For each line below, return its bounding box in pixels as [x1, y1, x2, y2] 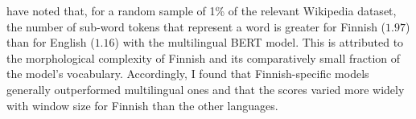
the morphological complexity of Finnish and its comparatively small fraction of [6, 49, 401, 66]
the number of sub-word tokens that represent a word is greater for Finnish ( [6, 18, 386, 35]
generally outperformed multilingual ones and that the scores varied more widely [6, 80, 405, 97]
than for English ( [6, 34, 95, 51]
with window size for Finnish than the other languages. [6, 96, 278, 113]
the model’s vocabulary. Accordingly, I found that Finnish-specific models [6, 65, 369, 82]
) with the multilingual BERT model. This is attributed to [114, 34, 404, 51]
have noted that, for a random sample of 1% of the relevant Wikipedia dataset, [6, 2, 397, 18]
